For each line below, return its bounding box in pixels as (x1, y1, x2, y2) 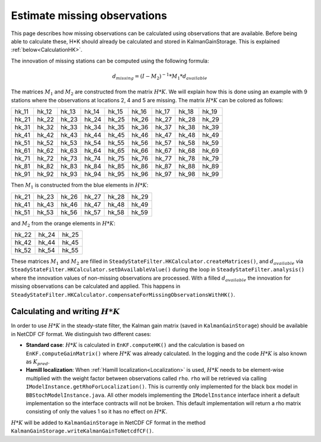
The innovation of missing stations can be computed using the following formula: (11, 57, 209, 64)
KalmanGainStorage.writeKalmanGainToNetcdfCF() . (11, 427, 154, 434)
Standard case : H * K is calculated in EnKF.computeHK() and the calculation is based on (26, 341, 245, 349)
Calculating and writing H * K (11, 306, 121, 316)
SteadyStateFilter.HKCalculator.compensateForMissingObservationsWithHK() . (11, 291, 235, 298)
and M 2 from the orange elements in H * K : (11, 220, 116, 228)
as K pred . (26, 358, 50, 366)
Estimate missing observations (11, 9, 168, 22)
